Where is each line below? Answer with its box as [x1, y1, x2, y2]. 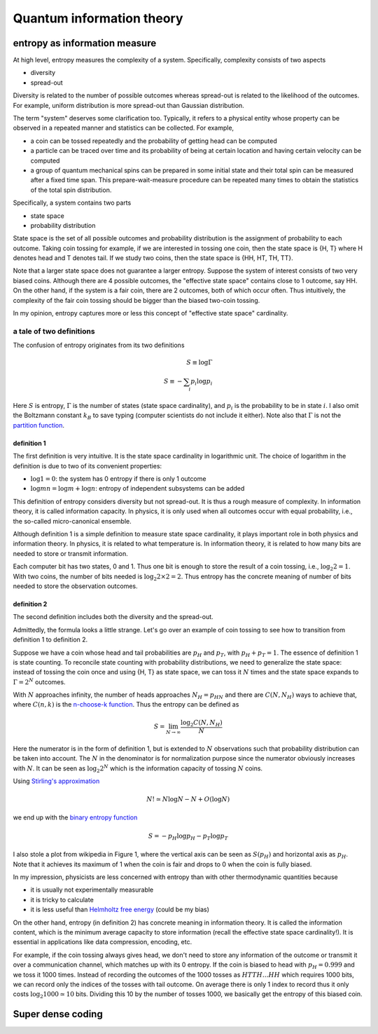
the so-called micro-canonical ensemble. [13, 517, 132, 525]
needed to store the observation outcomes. [13, 582, 138, 590]
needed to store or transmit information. [13, 549, 129, 557]
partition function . [13, 421, 65, 429]
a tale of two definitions [13, 326, 95, 336]
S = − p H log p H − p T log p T [148, 831, 229, 841]
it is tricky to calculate [30, 895, 94, 904]
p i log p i [190, 377, 213, 387]
